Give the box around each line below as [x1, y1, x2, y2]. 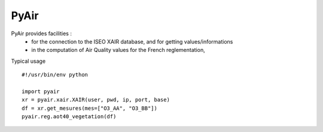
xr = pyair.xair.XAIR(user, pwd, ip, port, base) [22, 96, 170, 103]
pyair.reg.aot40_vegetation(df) [22, 113, 117, 120]
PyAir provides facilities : [11, 30, 72, 37]
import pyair [22, 88, 60, 95]
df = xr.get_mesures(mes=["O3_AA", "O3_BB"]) [22, 105, 158, 112]
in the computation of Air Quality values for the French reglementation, [31, 47, 206, 54]
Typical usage [11, 57, 46, 65]
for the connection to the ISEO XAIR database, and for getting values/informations [31, 38, 233, 45]
